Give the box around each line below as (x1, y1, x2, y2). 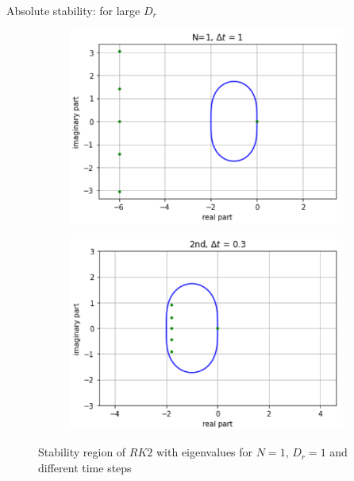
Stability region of (38, 444, 126, 460)
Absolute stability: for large (6, 2, 140, 18)
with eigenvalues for (156, 444, 253, 460)
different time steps (38, 459, 132, 475)
